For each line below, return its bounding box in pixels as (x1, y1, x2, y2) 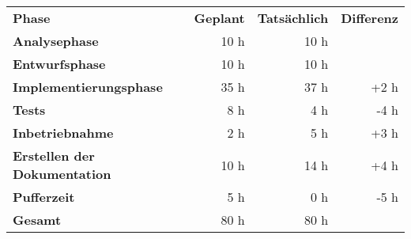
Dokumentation (13, 165, 111, 183)
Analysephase (13, 32, 99, 50)
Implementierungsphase (13, 78, 163, 96)
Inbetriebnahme (13, 123, 114, 142)
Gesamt (13, 211, 62, 229)
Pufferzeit (13, 188, 75, 206)
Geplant (194, 9, 245, 27)
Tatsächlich (257, 9, 329, 27)
